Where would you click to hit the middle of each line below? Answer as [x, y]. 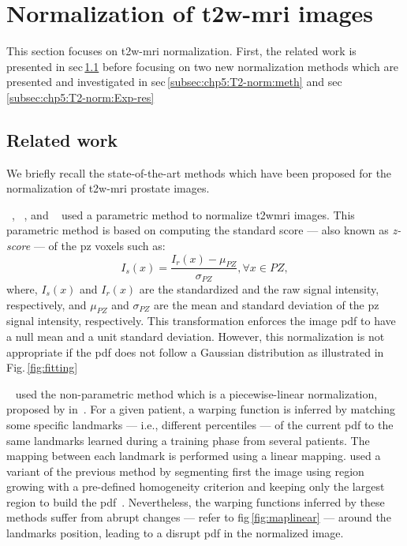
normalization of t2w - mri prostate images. [108, 188]
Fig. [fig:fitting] [42, 367]
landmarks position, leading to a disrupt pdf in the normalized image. [175, 533]
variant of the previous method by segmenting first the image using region [185, 471]
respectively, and [47, 304]
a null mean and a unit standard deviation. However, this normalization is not [196, 336]
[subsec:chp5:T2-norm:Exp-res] [80, 97]
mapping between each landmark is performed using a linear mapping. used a [194, 456]
